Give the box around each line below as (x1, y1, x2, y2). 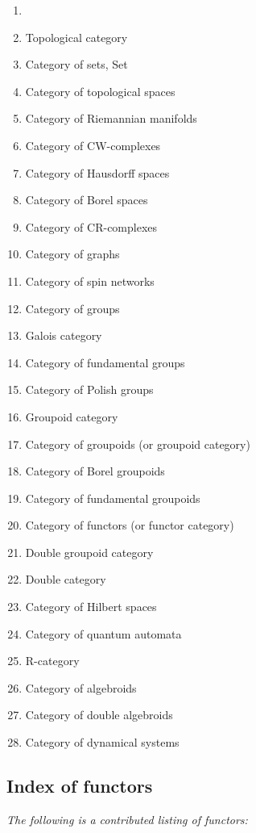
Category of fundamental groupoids (25, 489, 200, 506)
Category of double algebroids (25, 706, 173, 723)
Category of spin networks (25, 272, 155, 289)
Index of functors (6, 773, 153, 798)
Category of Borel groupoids (25, 463, 165, 479)
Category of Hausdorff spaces (25, 164, 170, 181)
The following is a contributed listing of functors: (6, 810, 248, 827)
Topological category (25, 28, 128, 45)
